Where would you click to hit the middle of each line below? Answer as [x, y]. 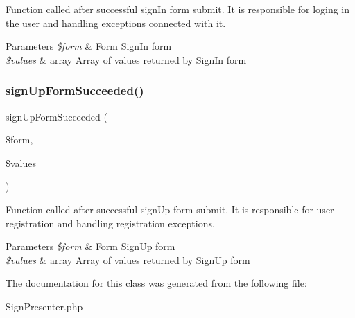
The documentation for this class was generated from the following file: [156, 283]
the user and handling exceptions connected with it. [116, 23]
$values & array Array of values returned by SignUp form [128, 259]
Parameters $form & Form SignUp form [90, 246]
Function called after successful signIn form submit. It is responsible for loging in [178, 9]
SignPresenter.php [44, 306]
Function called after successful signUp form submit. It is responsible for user [170, 209]
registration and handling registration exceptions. [110, 223]
